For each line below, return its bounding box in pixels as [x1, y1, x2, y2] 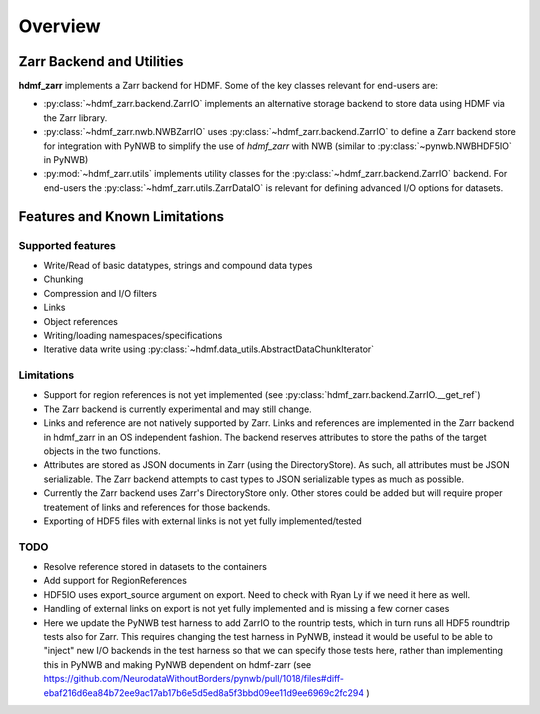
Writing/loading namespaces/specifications [43, 329, 223, 341]
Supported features [18, 238, 117, 252]
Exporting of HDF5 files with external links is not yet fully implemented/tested [43, 515, 362, 527]
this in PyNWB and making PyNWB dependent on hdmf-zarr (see [43, 658, 312, 670]
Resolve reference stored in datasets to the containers [43, 561, 267, 573]
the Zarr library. [43, 111, 108, 124]
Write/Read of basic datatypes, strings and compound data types [43, 259, 313, 271]
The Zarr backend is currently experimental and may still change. [43, 403, 312, 415]
